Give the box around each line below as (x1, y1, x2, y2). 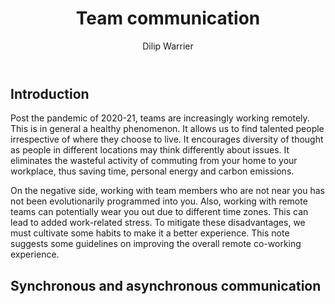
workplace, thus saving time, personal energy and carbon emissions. (10, 165, 295, 177)
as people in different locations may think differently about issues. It (10, 144, 290, 156)
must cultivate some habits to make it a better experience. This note (10, 227, 290, 239)
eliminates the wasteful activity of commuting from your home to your (10, 155, 298, 167)
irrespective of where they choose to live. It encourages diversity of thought (10, 133, 324, 146)
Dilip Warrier (142, 40, 194, 52)
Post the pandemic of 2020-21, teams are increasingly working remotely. (10, 112, 310, 124)
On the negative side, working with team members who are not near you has (10, 185, 325, 197)
